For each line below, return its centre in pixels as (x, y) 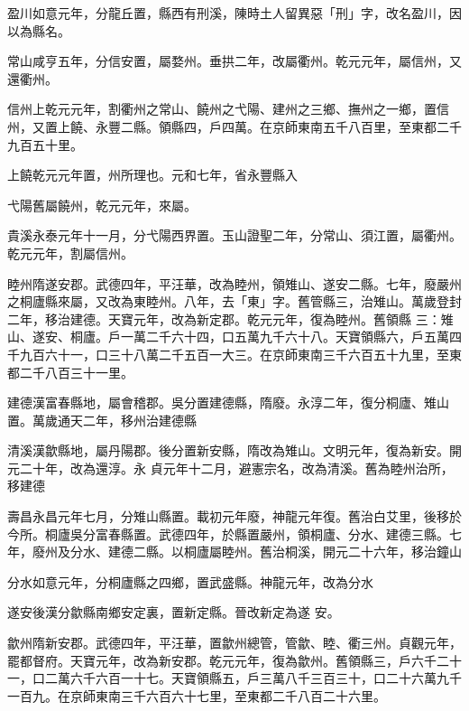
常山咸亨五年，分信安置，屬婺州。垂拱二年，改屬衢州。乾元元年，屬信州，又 (234, 61)
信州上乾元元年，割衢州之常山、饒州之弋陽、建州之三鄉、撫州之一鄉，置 (222, 109)
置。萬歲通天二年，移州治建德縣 (102, 420)
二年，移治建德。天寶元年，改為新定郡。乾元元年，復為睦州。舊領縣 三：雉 (230, 318)
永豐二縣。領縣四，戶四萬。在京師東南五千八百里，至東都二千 (278, 126)
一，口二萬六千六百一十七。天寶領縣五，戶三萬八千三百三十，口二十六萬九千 (234, 678)
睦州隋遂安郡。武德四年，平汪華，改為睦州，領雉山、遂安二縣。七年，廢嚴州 (234, 283)
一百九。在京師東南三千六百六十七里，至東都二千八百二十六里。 (197, 695)
